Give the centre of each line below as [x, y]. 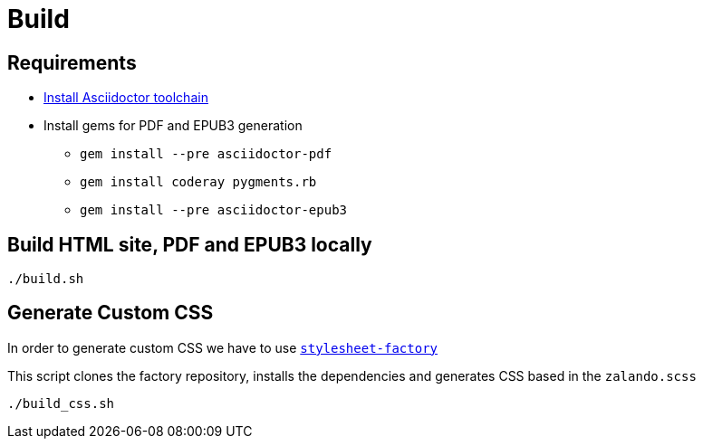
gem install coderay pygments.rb [198, 182]
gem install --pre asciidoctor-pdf [206, 154]
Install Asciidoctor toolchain [126, 98]
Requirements [72, 62]
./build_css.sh [61, 403]
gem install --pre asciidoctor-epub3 [214, 210]
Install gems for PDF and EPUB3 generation [173, 126]
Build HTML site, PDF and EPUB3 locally [190, 244]
